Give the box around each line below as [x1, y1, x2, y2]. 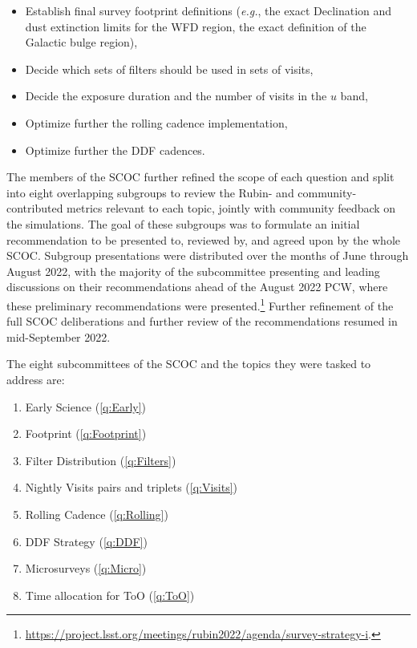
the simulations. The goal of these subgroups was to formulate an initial [6, 215, 360, 232]
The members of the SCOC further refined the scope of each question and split [6, 168, 395, 185]
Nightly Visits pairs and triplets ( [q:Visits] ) [25, 479, 238, 496]
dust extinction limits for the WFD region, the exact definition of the [25, 18, 366, 34]
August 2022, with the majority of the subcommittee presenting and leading [6, 262, 380, 279]
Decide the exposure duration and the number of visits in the [25, 87, 327, 104]
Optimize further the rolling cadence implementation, [25, 114, 288, 131]
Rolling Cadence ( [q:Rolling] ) [25, 505, 168, 522]
